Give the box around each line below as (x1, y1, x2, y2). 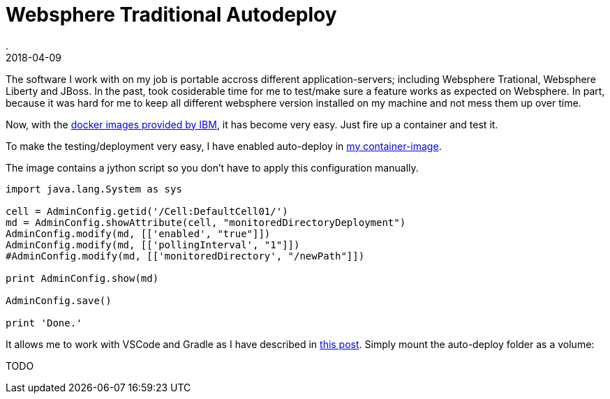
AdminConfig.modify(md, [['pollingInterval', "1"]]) (6, 239, 300, 250)
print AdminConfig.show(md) (6, 272, 159, 284)
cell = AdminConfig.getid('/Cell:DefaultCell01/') (6, 205, 288, 217)
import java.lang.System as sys (6, 183, 182, 195)
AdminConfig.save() (6, 294, 112, 306)
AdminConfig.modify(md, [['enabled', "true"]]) (6, 227, 271, 239)
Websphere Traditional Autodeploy (6, 3, 337, 27)
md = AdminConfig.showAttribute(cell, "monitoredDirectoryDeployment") (6, 216, 406, 228)
